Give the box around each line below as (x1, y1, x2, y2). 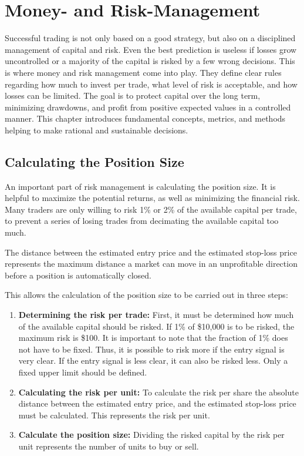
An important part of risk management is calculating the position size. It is (5, 180, 276, 192)
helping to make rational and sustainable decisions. (5, 123, 188, 136)
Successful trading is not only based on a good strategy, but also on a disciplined (5, 32, 296, 44)
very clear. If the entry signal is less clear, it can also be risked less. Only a (18, 354, 288, 367)
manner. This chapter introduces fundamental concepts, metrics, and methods (5, 112, 286, 125)
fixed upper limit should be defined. (18, 366, 147, 378)
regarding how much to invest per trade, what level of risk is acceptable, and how (5, 78, 298, 90)
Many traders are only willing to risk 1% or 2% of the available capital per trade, (5, 203, 297, 215)
